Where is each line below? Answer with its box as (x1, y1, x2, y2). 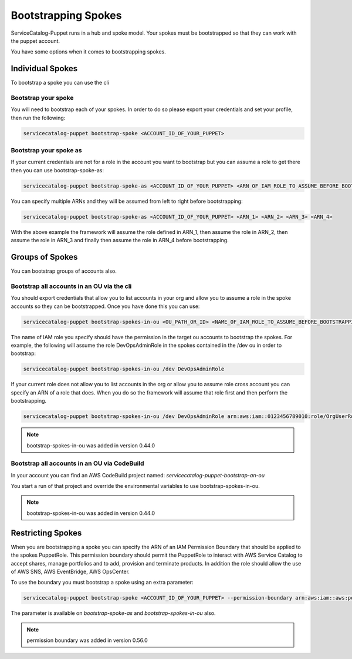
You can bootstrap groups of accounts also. (11, 267, 117, 275)
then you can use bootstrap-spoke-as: (11, 166, 104, 173)
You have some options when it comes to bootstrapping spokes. (11, 48, 167, 55)
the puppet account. (11, 37, 60, 44)
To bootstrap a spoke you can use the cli (11, 79, 110, 86)
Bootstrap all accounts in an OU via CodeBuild (11, 459, 144, 467)
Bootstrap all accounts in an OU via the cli (11, 282, 132, 290)
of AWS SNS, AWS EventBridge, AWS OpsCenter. (11, 568, 130, 575)
